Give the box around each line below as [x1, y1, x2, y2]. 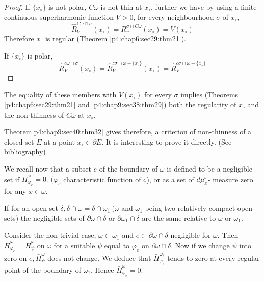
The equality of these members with [4, 89, 117, 100]
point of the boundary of [4, 265, 81, 275]
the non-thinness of [4, 109, 64, 120]
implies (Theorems [180, 89, 239, 100]
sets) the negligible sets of [4, 212, 85, 223]
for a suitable [54, 240, 95, 250]
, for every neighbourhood [133, 11, 214, 22]
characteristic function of [63, 174, 141, 184]
